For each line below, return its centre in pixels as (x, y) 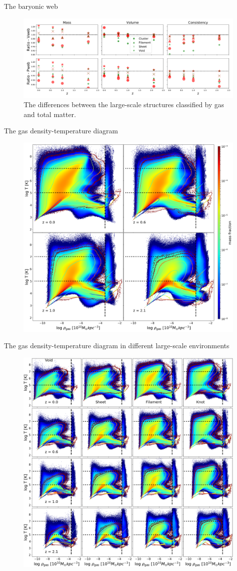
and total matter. (50, 114)
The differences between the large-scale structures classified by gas (124, 104)
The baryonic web (31, 6)
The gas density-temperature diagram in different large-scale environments (117, 346)
